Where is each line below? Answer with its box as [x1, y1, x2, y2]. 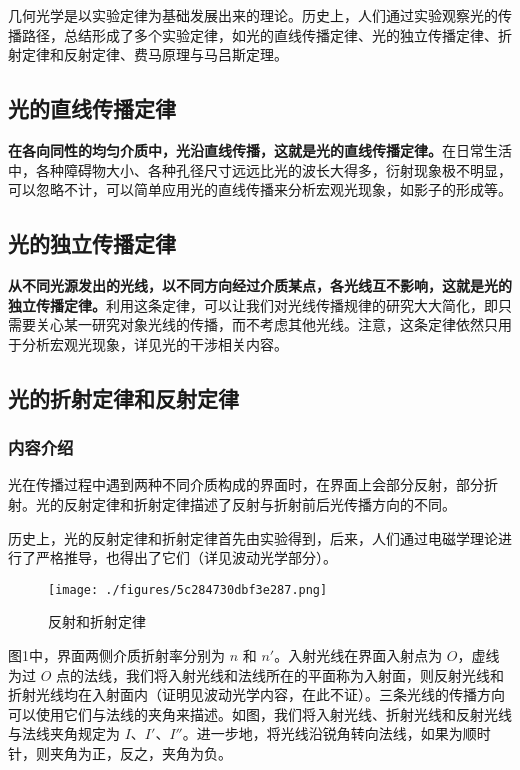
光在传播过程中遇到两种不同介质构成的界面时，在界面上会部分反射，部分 [8, 474, 484, 495]
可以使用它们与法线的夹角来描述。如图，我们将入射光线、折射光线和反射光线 [8, 703, 512, 724]
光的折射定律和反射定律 [8, 382, 239, 413]
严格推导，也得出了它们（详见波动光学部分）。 [35, 547, 337, 568]
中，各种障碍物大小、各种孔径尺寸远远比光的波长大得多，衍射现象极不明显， [8, 159, 512, 180]
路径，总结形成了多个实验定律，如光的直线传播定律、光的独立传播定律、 [21, 24, 498, 45]
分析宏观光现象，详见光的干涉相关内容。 [21, 333, 288, 354]
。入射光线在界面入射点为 [274, 644, 443, 665]
